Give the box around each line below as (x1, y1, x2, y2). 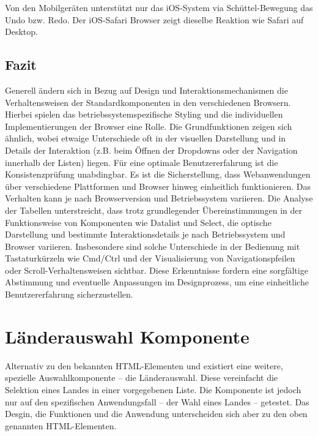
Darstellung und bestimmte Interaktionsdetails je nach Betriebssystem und (5, 228, 286, 241)
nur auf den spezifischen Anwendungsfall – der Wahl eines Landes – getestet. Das (5, 395, 309, 408)
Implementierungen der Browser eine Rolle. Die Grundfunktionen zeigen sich (5, 119, 292, 132)
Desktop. (5, 25, 38, 38)
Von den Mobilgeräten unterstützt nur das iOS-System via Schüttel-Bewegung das (5, 1, 313, 13)
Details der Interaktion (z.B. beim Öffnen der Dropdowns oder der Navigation (5, 143, 298, 156)
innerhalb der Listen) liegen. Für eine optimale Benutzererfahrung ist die (5, 156, 278, 168)
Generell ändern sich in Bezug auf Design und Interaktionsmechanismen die (5, 83, 288, 96)
